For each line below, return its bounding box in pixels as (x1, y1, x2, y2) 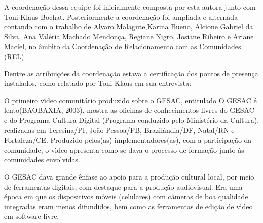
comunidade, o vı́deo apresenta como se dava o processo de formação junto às (4, 144, 244, 155)
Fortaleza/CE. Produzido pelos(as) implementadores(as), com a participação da (4, 135, 252, 145)
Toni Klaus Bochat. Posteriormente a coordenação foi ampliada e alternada (4, 11, 238, 22)
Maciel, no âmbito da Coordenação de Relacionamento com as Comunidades (4, 41, 241, 52)
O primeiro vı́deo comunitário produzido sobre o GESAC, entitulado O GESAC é (4, 95, 257, 105)
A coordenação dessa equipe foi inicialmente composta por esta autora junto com (4, 2, 256, 12)
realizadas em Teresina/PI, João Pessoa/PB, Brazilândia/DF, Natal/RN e (4, 124, 235, 135)
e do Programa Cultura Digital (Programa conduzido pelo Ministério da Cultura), (4, 114, 259, 125)
